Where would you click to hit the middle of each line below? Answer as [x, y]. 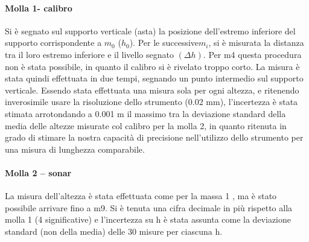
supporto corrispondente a [53, 43]
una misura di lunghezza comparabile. [75, 149]
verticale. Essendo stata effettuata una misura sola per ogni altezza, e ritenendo [152, 90]
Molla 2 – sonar [38, 172]
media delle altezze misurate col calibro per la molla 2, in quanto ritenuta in [146, 125]
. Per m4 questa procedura [252, 54]
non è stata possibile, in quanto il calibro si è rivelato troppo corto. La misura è [152, 66]
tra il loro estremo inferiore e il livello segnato [89, 54]
